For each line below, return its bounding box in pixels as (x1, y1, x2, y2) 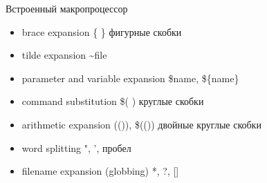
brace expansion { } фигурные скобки (21, 24, 182, 39)
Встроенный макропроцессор (6, 1, 128, 15)
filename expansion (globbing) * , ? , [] (21, 164, 179, 178)
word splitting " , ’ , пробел (21, 140, 131, 155)
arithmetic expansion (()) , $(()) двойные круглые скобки (21, 117, 261, 131)
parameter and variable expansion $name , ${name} (21, 70, 239, 85)
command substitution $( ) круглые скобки (21, 94, 204, 108)
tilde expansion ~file (21, 48, 107, 62)
